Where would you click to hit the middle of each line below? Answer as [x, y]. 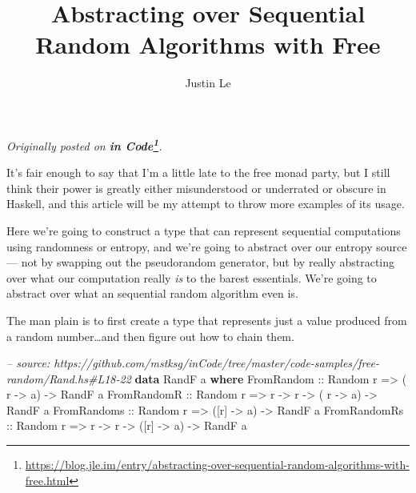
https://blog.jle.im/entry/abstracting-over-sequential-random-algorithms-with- [217, 465]
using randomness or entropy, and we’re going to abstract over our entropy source [207, 246]
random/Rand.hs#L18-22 [69, 378]
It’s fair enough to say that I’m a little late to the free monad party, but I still [198, 172]
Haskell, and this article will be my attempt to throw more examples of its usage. [206, 204]
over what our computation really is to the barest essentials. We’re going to [192, 277]
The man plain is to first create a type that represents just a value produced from [207, 320]
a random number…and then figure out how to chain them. [150, 336]
